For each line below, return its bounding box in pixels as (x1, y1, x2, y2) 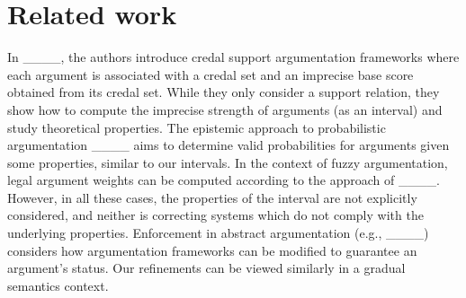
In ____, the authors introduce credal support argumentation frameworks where (7, 48, 460, 66)
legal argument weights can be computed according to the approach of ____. (7, 171, 440, 189)
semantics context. (7, 276, 109, 294)
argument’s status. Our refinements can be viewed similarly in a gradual (7, 259, 406, 277)
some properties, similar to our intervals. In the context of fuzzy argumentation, (7, 153, 448, 171)
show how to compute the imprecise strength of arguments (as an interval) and (7, 100, 443, 118)
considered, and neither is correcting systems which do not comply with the (7, 206, 424, 224)
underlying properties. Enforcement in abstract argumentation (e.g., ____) (7, 223, 429, 242)
